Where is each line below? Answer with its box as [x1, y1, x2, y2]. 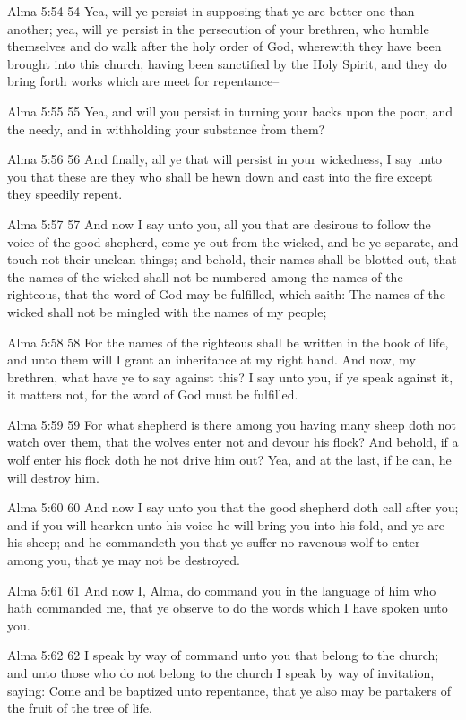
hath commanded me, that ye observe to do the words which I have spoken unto [7, 598, 448, 617]
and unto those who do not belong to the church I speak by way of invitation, [7, 664, 435, 681]
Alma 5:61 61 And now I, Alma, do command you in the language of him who [7, 580, 436, 599]
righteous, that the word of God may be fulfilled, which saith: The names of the [7, 285, 445, 304]
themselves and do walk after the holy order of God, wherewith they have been [7, 37, 442, 56]
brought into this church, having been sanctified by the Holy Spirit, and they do [7, 54, 447, 73]
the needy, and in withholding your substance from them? [7, 119, 325, 138]
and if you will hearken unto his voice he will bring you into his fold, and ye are [7, 515, 444, 534]
